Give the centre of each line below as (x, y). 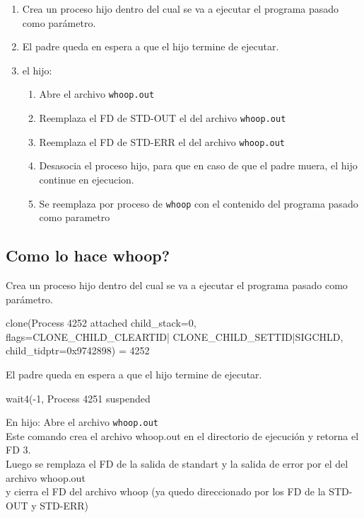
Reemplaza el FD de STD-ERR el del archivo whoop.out (162, 141)
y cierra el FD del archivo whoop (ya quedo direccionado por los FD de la (166, 491)
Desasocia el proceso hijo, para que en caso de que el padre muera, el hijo (198, 165)
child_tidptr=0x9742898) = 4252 (78, 350)
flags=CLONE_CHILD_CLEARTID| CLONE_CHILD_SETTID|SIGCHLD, (175, 336)
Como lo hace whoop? (88, 255)
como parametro (75, 217)
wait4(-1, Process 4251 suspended (78, 398)
